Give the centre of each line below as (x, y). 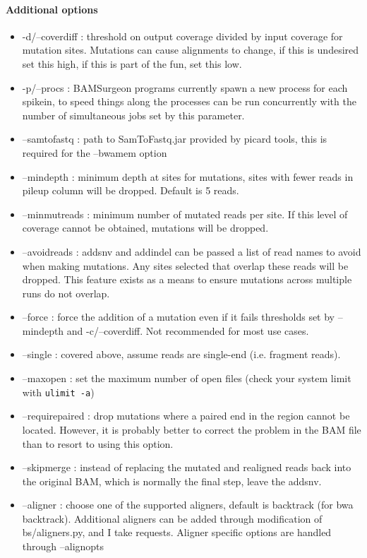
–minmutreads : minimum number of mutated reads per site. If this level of (185, 214)
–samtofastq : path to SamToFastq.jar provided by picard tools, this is (175, 139)
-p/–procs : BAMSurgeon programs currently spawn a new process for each (185, 87)
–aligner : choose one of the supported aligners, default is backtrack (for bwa (188, 505)
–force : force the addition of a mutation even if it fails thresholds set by (178, 317)
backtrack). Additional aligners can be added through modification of (172, 518)
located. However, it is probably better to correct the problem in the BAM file (192, 429)
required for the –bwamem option (95, 152)
